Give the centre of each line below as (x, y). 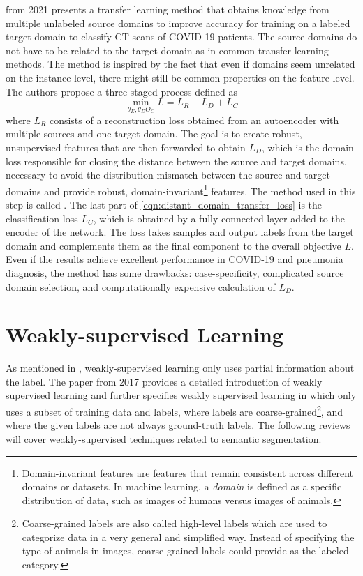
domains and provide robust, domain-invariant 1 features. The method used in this (181, 190)
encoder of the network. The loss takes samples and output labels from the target (180, 232)
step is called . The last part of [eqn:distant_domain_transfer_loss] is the (164, 204)
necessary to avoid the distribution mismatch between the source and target (168, 175)
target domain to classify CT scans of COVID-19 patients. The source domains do (181, 37)
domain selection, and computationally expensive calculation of (141, 286)
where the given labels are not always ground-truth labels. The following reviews (178, 425)
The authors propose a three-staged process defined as (121, 91)
